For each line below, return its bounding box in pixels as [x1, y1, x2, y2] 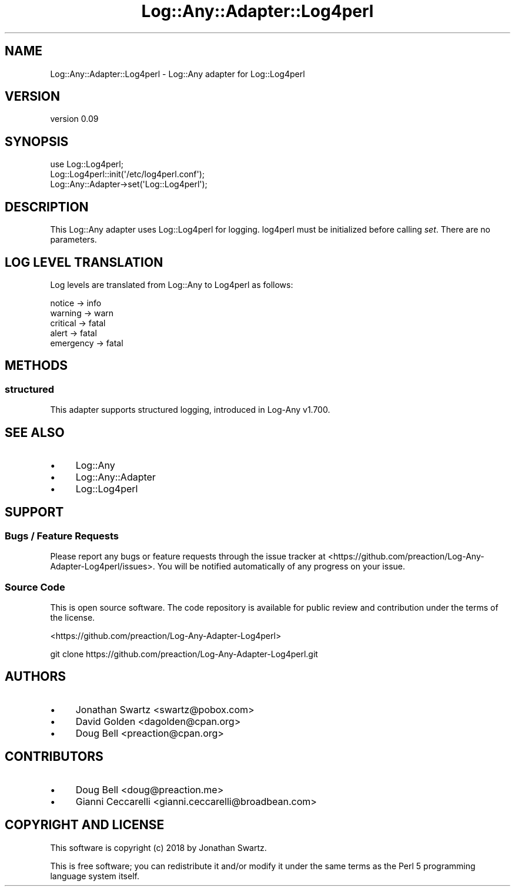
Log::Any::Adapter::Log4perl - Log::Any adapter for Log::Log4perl [50, 68, 305, 79]
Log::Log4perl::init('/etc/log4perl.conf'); [50, 169, 205, 180]
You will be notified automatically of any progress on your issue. [157, 561, 406, 572]
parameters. [50, 234, 97, 245]
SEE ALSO [5, 425, 65, 440]
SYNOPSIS [5, 134, 69, 149]
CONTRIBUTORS [5, 749, 103, 764]
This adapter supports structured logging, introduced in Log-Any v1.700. [50, 405, 330, 415]
